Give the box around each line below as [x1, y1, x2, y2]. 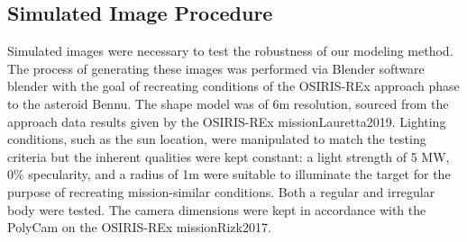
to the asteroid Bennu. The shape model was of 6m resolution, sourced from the [7, 94, 449, 112]
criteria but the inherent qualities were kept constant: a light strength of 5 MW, [7, 147, 450, 166]
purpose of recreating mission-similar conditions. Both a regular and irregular [7, 182, 435, 201]
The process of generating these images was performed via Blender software [7, 58, 425, 77]
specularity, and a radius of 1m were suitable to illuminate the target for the [28, 165, 451, 184]
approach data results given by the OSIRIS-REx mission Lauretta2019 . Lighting [7, 112, 446, 130]
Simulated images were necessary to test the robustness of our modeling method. [7, 41, 453, 60]
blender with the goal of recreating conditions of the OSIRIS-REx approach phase [7, 76, 460, 95]
